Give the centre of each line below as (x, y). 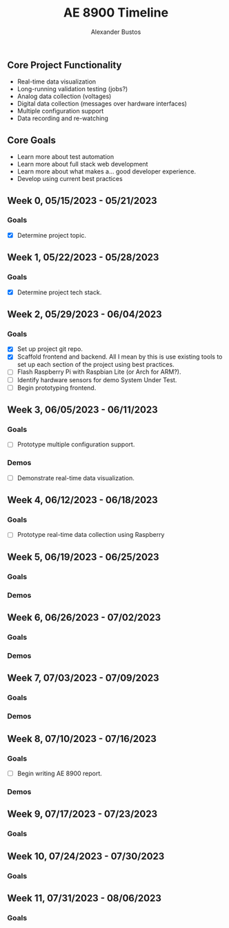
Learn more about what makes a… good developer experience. (107, 171)
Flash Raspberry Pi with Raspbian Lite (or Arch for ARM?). (99, 372)
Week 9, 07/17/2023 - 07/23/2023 (82, 814)
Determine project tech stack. (59, 292)
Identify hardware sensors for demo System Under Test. (97, 380)
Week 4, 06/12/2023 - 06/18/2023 (83, 500)
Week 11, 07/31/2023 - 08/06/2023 (84, 898)
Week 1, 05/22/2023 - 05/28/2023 (83, 257)
